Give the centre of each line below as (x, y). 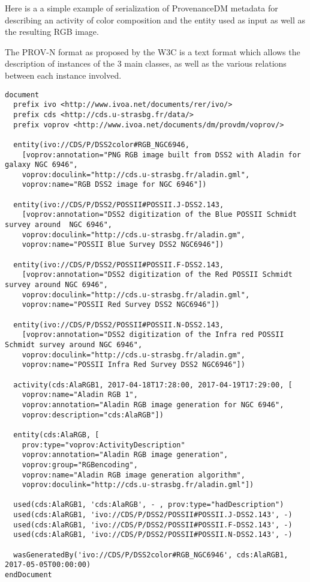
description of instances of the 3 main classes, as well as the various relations (146, 63)
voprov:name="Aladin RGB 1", (80, 395)
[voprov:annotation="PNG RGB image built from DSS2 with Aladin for (161, 155)
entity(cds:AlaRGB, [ (56, 435)
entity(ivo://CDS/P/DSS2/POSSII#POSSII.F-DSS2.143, (119, 265)
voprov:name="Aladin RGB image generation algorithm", (133, 475)
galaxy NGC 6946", (41, 165)
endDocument (28, 575)
